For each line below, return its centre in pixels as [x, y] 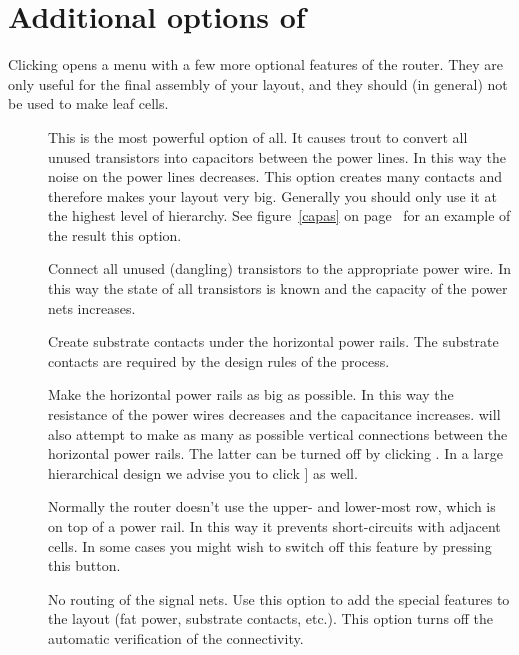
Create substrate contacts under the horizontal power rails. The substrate [273, 341]
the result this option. [115, 234]
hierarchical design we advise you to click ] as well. [203, 472]
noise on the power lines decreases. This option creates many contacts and [275, 176]
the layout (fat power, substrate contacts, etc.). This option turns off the [270, 618]
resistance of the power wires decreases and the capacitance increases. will [274, 414]
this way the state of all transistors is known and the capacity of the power [278, 288]
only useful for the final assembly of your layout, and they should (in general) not [258, 83]
